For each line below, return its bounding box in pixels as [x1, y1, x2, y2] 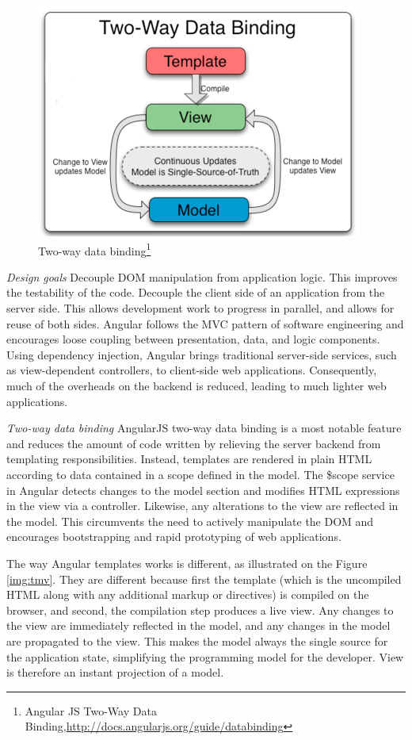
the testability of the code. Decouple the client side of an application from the [6, 284, 385, 301]
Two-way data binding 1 [38, 240, 151, 259]
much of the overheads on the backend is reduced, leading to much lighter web [6, 378, 387, 393]
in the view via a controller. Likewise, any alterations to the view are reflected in [6, 497, 399, 514]
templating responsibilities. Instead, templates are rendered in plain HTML [6, 451, 372, 467]
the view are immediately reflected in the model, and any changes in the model [6, 617, 391, 634]
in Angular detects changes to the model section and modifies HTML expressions [6, 481, 400, 498]
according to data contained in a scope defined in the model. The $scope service [6, 466, 395, 482]
